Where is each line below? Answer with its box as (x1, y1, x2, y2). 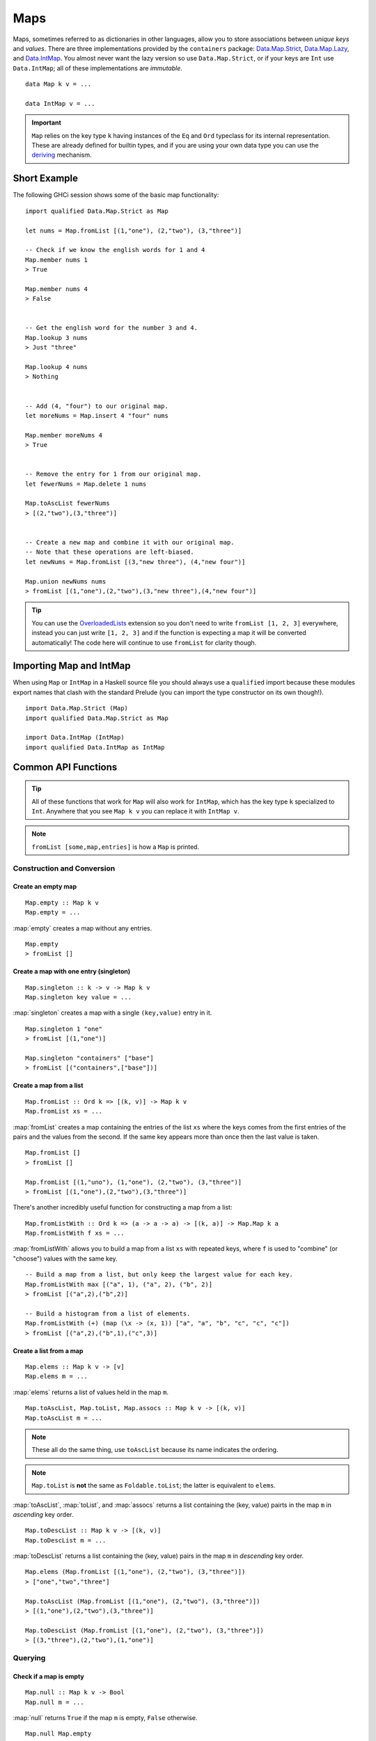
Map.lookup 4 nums (25, 363, 88, 370)
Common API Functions (13, 761, 118, 773)
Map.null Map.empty (25, 1730, 92, 1738)
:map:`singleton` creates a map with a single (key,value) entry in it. (13, 1008, 212, 1017)
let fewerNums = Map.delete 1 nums (25, 480, 147, 487)
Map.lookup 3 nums (25, 334, 88, 341)
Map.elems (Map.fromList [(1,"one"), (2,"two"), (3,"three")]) (25, 1568, 246, 1576)
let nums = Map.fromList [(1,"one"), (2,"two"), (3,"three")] (25, 226, 242, 235)
